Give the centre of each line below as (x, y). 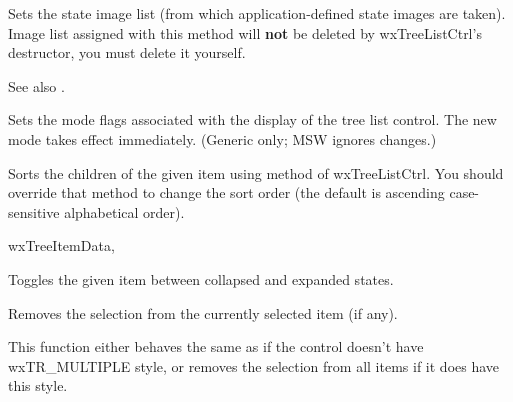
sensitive (34, 211)
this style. (38, 385)
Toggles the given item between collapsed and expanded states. (201, 278)
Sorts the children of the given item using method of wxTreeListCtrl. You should (256, 172)
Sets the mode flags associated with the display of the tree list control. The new (252, 119)
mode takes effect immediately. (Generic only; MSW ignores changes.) (222, 138)
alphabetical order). (124, 211)
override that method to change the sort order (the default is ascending (226, 192)
